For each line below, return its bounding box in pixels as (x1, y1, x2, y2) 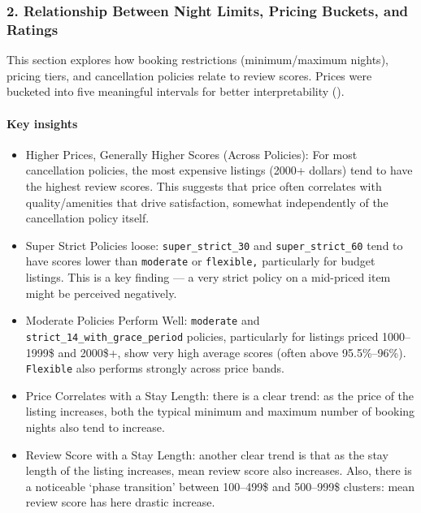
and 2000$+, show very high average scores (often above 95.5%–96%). (58, 343, 406, 360)
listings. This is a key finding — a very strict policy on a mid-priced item (25, 269, 391, 285)
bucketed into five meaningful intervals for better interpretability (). (7, 83, 345, 100)
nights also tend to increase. (25, 418, 165, 435)
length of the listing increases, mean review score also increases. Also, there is (25, 462, 412, 479)
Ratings (7, 19, 59, 39)
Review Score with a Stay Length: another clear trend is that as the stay (25, 446, 388, 463)
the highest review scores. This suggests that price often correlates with (25, 177, 382, 194)
